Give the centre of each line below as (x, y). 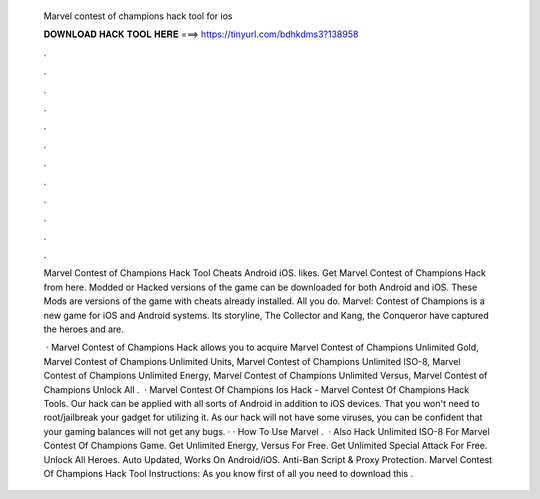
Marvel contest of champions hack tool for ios (138, 16)
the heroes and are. (84, 329)
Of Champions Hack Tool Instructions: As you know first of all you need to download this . (228, 473)
